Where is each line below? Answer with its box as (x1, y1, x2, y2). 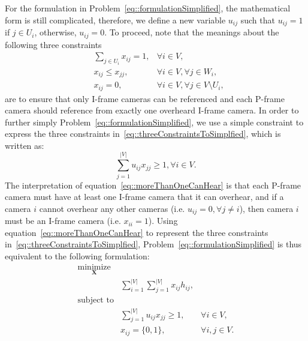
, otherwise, (34, 26, 77, 38)
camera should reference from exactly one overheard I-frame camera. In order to (5, 104, 299, 116)
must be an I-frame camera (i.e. (5, 214, 121, 227)
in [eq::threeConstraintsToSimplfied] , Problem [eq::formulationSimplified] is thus (5, 238, 302, 250)
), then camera (239, 202, 294, 214)
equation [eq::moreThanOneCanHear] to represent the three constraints (5, 226, 268, 238)
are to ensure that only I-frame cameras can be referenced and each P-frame (5, 92, 285, 104)
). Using (148, 214, 178, 227)
